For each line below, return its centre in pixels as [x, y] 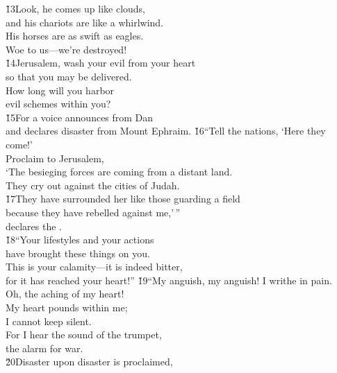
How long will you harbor [60, 90]
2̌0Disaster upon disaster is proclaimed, [89, 362]
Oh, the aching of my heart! [65, 294]
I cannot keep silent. [49, 321]
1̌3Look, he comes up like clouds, [75, 8]
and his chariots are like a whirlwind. [85, 22]
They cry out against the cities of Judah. [93, 185]
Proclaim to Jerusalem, [55, 158]
